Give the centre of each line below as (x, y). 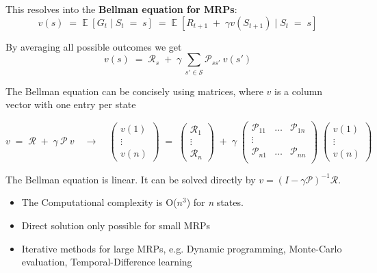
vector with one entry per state (71, 104)
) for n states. (215, 202)
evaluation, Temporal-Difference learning (107, 262)
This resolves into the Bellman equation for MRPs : (121, 9)
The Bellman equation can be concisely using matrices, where (134, 91)
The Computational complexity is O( (99, 202)
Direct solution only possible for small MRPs (116, 225)
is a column (299, 91)
